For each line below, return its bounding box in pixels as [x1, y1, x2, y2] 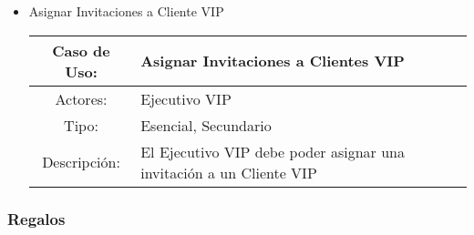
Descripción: [42, 151, 120, 173]
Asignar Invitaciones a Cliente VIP [28, 2, 224, 20]
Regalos [7, 207, 66, 230]
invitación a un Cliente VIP [140, 161, 317, 183]
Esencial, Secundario [140, 114, 272, 136]
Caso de [52, 39, 110, 61]
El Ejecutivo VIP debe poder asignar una [140, 140, 405, 162]
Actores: [55, 87, 108, 109]
